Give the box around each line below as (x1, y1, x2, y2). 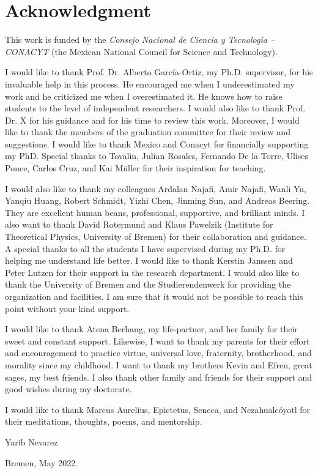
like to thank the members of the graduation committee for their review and (5, 125, 290, 138)
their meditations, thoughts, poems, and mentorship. (5, 415, 202, 428)
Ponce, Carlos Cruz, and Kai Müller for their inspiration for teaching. (5, 162, 266, 174)
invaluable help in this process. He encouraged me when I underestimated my (5, 77, 295, 90)
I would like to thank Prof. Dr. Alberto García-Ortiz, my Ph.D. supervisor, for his (5, 65, 313, 78)
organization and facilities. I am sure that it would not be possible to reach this (5, 290, 303, 302)
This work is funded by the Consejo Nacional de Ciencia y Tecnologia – (5, 33, 275, 46)
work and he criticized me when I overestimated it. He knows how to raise (5, 89, 283, 102)
